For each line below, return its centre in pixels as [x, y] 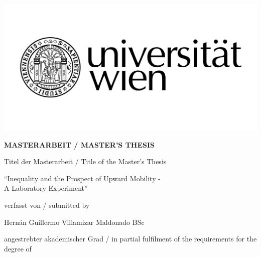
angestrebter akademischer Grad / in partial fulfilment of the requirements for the [130, 239]
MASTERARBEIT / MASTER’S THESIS [80, 144]
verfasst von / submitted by [47, 205]
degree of [18, 248]
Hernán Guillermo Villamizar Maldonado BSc [74, 222]
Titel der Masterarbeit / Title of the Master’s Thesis [85, 161]
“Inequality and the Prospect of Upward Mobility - [82, 178]
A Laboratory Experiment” [46, 188]
